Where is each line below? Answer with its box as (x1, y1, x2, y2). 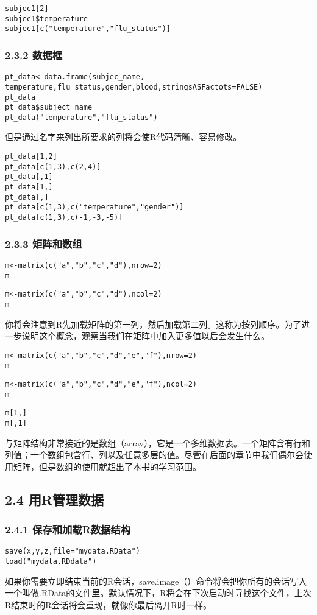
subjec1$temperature (5, 14, 88, 23)
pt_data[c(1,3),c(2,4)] (5, 162, 101, 171)
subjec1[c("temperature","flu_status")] (5, 24, 171, 33)
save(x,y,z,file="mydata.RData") (5, 547, 140, 556)
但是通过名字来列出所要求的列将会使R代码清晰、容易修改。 (5, 130, 242, 143)
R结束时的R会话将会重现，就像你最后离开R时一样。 (5, 598, 212, 611)
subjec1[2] (5, 4, 49, 13)
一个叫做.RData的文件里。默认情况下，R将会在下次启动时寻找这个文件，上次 (5, 586, 312, 599)
